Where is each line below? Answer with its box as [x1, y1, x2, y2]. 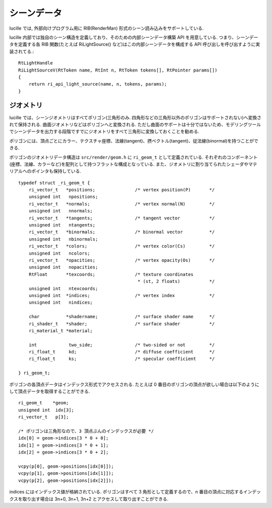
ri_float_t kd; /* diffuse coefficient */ [28, 349, 215, 355]
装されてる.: [9, 48, 34, 54]
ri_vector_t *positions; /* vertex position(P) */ [28, 187, 215, 193]
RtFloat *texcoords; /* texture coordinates [28, 271, 194, 277]
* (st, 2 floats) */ [138, 278, 215, 284]
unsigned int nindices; [28, 300, 93, 306]
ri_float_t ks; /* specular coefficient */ [28, 356, 215, 362]
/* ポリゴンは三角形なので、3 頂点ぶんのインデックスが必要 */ [18, 428, 154, 434]
